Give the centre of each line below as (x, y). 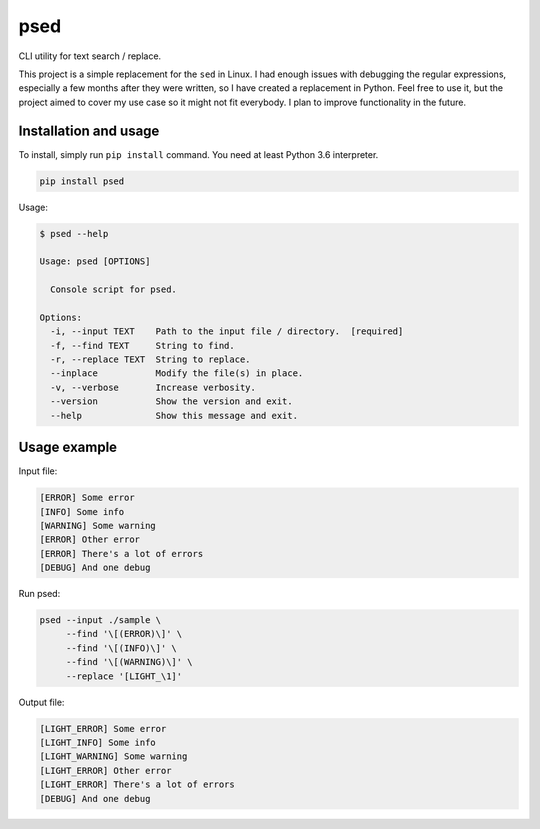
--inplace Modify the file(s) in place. (177, 373)
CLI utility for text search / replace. (90, 56)
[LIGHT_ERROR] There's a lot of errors (137, 784)
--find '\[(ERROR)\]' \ (124, 634)
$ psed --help (74, 233)
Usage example (68, 447)
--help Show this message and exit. (174, 415)
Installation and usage (89, 130)
